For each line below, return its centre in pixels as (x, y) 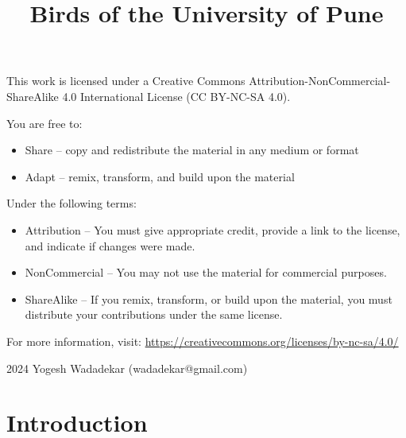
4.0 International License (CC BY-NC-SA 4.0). (176, 96)
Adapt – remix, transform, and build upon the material (160, 176)
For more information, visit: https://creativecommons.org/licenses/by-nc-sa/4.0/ (203, 341)
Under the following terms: (72, 203)
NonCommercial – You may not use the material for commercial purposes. (206, 272)
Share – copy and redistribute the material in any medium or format (192, 150)
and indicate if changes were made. (110, 245)
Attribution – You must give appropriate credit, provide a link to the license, (213, 229)
